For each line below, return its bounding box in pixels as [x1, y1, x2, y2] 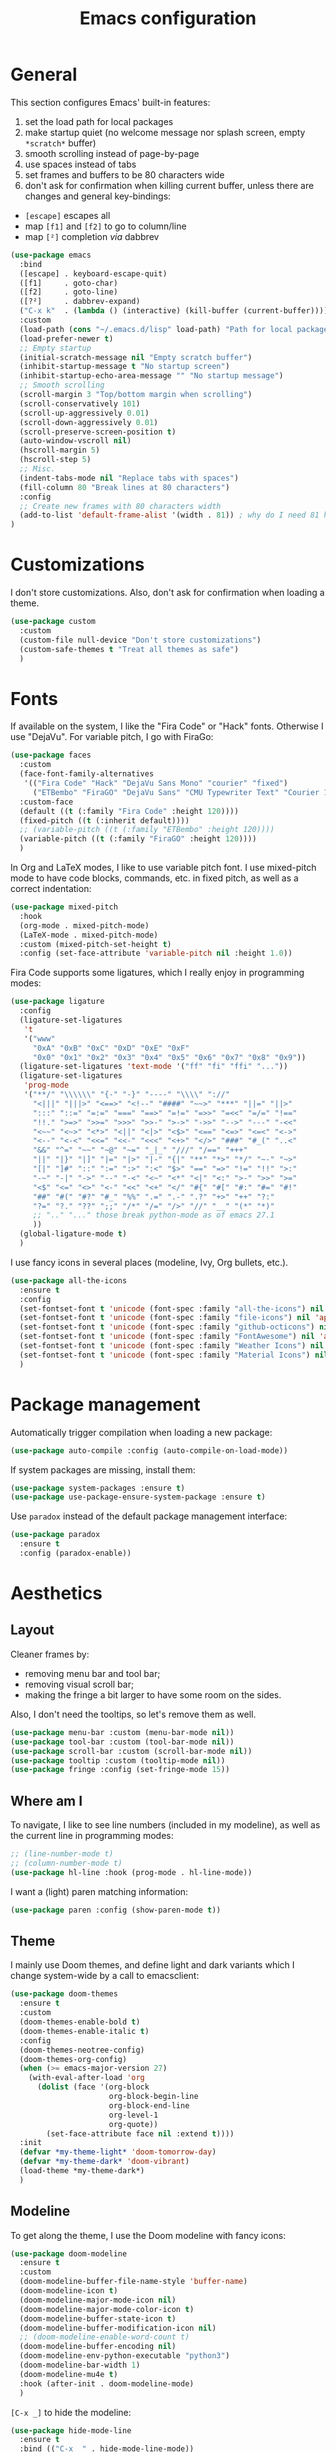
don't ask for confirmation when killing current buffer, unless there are [24, 179, 315, 191]
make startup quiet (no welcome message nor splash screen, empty [24, 126, 306, 138]
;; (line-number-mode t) [10, 1849, 114, 1859]
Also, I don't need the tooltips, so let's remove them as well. [10, 1708, 257, 1720]
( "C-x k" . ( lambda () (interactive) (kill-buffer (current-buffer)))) [19, 306, 329, 316]
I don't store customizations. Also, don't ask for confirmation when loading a [10, 587, 325, 599]
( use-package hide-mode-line [10, 2425, 132, 2436]
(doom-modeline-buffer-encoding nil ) [19, 2342, 177, 2352]
